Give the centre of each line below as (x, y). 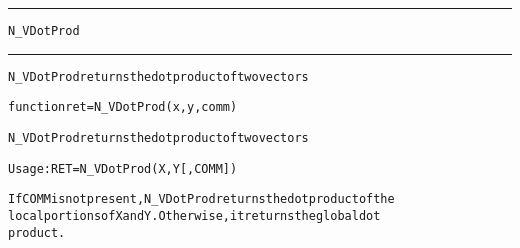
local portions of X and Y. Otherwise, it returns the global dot (194, 215)
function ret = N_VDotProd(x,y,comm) (123, 107)
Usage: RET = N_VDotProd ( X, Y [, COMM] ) (123, 168)
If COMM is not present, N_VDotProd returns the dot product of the (201, 199)
